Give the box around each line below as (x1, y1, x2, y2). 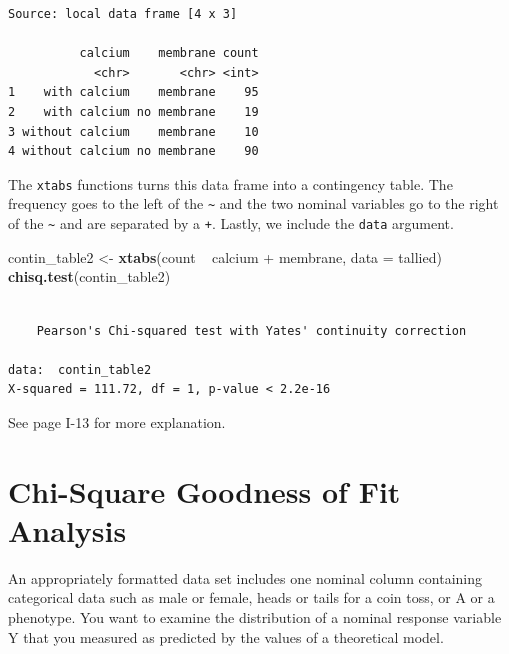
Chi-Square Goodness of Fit (8, 470, 401, 511)
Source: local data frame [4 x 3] (8, 7, 238, 21)
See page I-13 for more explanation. (8, 411, 226, 432)
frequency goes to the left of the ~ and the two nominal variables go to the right (8, 193, 499, 214)
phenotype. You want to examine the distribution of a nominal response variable (8, 606, 502, 627)
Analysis (8, 509, 127, 550)
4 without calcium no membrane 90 (8, 144, 259, 159)
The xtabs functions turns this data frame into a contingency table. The (8, 173, 453, 194)
